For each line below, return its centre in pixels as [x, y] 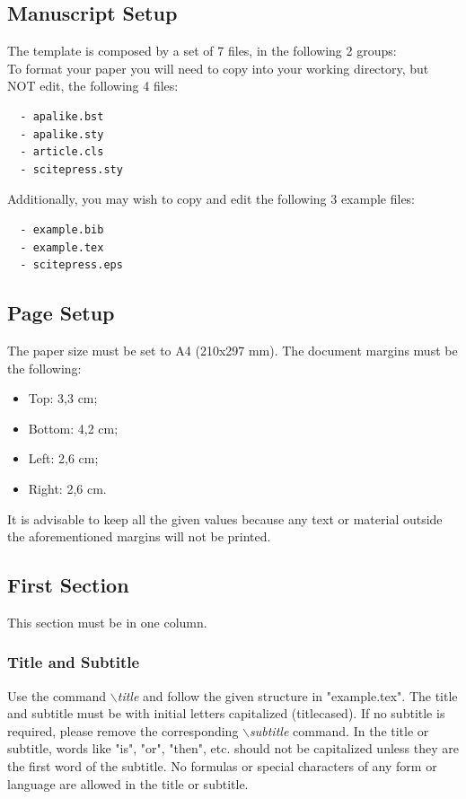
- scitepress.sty [71, 169]
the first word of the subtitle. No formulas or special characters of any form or [222, 766]
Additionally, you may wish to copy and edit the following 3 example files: [211, 199]
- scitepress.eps [71, 265]
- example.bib [62, 229]
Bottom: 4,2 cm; [73, 428]
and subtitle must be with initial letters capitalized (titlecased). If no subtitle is [226, 713]
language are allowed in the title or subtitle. [128, 783]
